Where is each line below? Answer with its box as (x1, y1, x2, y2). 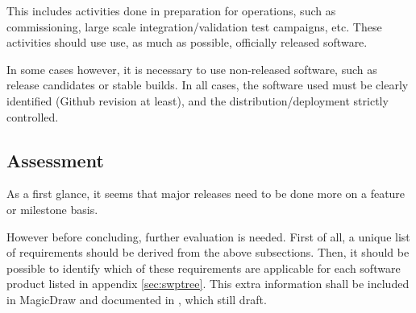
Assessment (6, 147, 104, 172)
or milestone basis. (6, 200, 98, 217)
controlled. (6, 108, 59, 125)
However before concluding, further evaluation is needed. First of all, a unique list (6, 228, 410, 245)
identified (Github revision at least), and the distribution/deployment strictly (6, 92, 389, 109)
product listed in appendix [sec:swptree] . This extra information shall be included (6, 275, 410, 292)
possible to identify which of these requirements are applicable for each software (6, 259, 401, 276)
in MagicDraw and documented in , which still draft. (6, 290, 267, 307)
